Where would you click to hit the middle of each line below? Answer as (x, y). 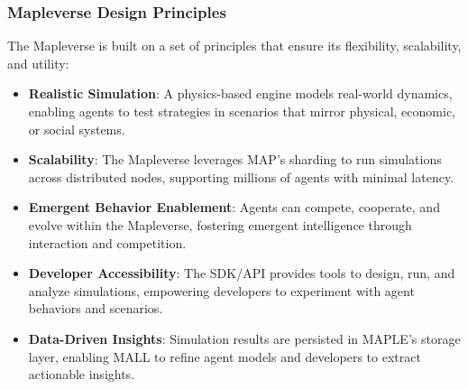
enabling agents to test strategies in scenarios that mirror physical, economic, (242, 111)
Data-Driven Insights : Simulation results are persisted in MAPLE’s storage (244, 338)
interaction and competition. (107, 242)
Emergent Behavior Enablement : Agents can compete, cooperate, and (234, 207)
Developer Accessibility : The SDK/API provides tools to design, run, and (242, 273)
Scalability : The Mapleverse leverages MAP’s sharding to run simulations (235, 159)
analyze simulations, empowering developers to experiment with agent (221, 290)
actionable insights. (82, 374)
